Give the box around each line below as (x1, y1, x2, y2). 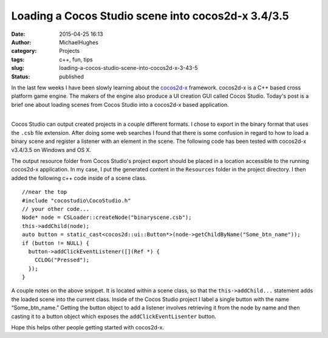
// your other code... (22, 205, 90, 212)
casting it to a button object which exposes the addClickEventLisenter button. (11, 312, 217, 320)
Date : (11, 30, 26, 38)
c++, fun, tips (59, 55, 94, 63)
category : (11, 47, 37, 55)
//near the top (22, 188, 67, 196)
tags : (11, 55, 25, 63)
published (59, 73, 84, 80)
